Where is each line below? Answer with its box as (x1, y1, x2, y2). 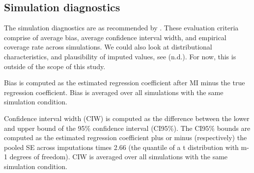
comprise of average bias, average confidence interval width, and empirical (4, 32, 226, 42)
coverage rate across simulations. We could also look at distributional (4, 42, 212, 52)
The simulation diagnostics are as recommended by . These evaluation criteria (4, 23, 239, 33)
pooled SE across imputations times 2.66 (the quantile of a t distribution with (4, 142, 239, 152)
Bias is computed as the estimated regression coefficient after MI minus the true (4, 77, 245, 88)
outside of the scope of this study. (4, 61, 106, 71)
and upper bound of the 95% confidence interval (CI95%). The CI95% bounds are (4, 123, 251, 133)
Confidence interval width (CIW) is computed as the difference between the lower (4, 113, 250, 123)
